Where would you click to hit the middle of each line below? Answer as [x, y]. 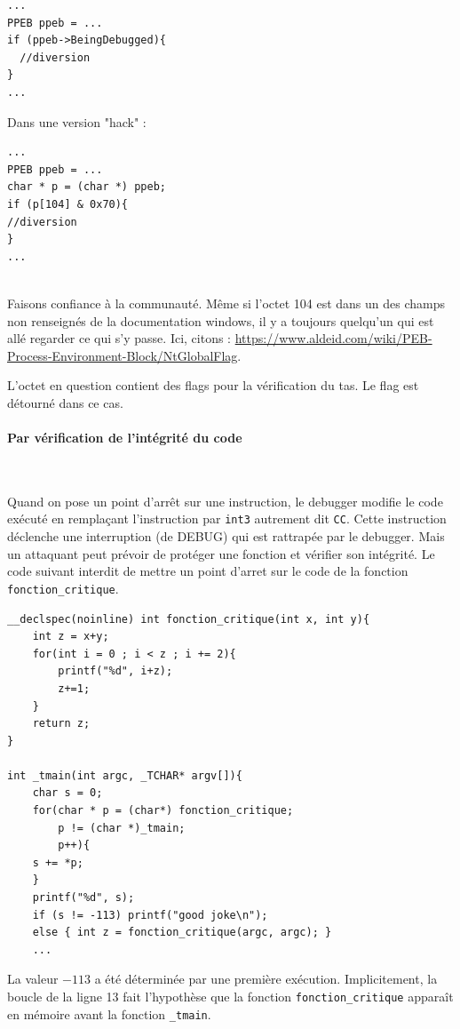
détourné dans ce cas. [65, 402]
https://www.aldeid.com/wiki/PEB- [333, 338]
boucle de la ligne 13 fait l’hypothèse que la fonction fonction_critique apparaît [230, 997]
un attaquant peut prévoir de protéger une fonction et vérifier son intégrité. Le [221, 553]
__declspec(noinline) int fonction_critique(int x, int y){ [189, 619]
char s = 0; [67, 793]
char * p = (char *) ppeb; [87, 187]
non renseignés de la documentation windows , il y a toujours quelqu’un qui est [221, 320]
